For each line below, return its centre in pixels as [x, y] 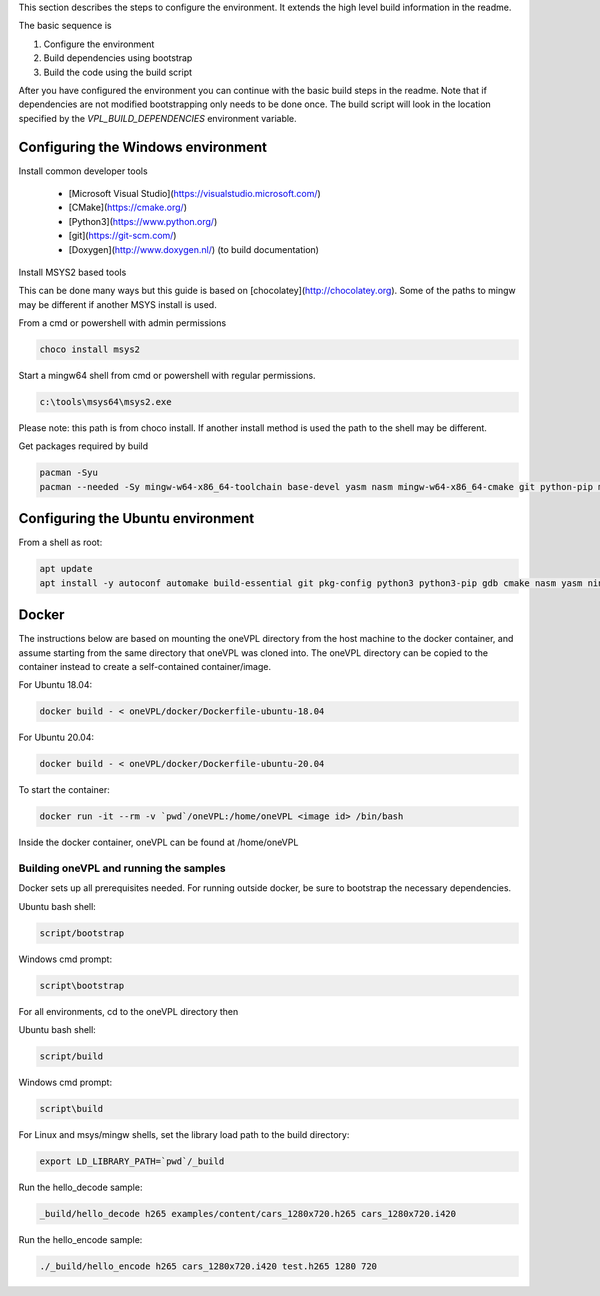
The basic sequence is [65, 26]
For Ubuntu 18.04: [55, 685]
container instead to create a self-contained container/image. [145, 667]
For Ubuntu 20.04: [56, 737]
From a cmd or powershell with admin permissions [122, 323]
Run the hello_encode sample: [80, 1240]
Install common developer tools [83, 171]
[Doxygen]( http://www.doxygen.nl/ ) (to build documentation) [194, 249]
